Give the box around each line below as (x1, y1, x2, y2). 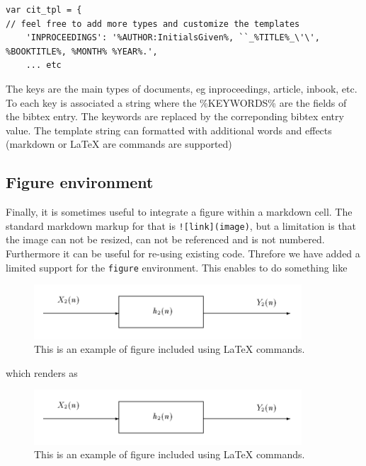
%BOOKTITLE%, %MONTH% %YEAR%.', (6, 46, 158, 57)
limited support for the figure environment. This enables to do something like (6, 260, 348, 274)
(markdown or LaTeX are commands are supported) (6, 136, 232, 151)
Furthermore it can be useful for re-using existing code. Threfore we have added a (6, 245, 360, 260)
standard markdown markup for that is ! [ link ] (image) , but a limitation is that (6, 218, 357, 233)
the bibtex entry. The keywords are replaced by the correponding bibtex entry (6, 109, 344, 124)
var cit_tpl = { (6, 5, 82, 15)
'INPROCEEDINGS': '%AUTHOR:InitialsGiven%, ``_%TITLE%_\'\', (25, 33, 320, 43)
